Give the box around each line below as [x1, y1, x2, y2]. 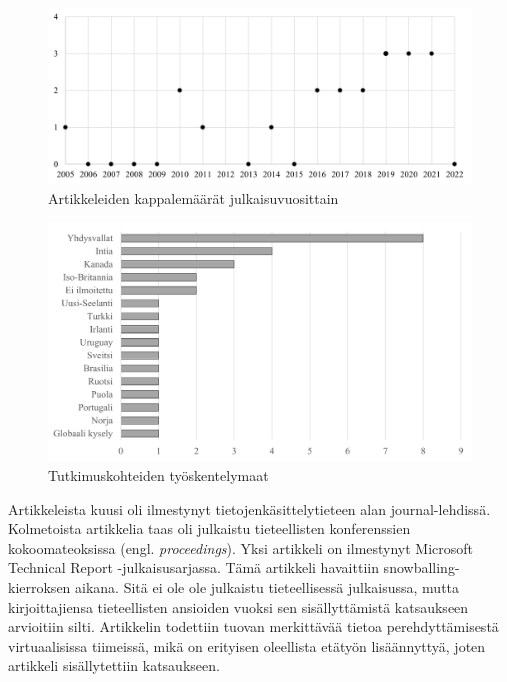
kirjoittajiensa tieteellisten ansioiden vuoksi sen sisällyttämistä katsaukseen [8, 596, 469, 617]
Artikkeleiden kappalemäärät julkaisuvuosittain [48, 187, 339, 208]
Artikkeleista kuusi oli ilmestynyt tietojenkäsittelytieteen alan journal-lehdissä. [8, 498, 491, 519]
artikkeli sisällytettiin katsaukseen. [8, 655, 220, 676]
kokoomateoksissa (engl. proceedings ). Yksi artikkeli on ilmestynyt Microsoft [8, 537, 474, 558]
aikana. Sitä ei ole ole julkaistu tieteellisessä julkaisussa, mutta [75, 577, 460, 598]
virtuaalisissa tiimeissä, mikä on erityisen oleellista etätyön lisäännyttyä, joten [8, 635, 486, 656]
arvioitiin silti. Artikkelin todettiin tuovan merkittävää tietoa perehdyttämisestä [8, 616, 499, 637]
